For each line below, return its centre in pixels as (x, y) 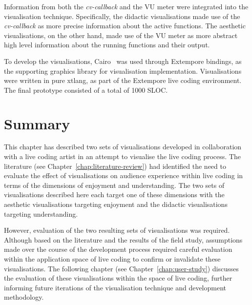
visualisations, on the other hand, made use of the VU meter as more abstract (121, 35)
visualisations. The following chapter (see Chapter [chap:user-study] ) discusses (121, 268)
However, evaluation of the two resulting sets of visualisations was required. (117, 230)
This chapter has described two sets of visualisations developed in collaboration (123, 147)
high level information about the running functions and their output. (107, 45)
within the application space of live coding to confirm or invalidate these (112, 259)
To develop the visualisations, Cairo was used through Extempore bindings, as (123, 61)
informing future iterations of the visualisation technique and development (115, 287)
